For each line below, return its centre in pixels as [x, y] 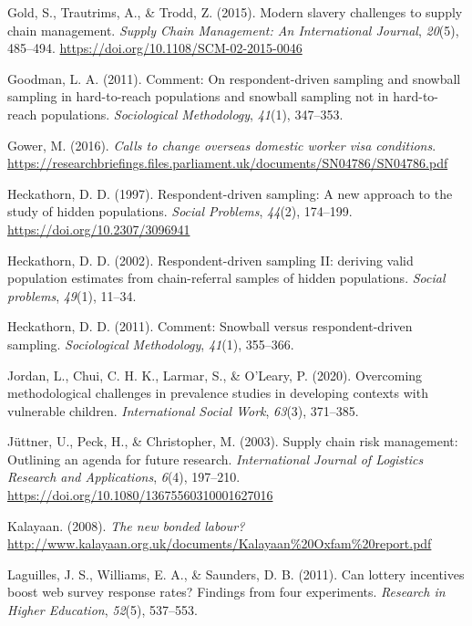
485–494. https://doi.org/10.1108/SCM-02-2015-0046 [155, 48]
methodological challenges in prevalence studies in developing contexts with [218, 393]
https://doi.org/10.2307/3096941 [99, 229]
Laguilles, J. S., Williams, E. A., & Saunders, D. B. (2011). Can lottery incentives [236, 574]
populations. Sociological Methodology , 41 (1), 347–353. [192, 114]
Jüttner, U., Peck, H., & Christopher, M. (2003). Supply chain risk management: [233, 441]
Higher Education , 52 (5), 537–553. [103, 610]
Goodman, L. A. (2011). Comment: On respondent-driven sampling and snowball [234, 78]
